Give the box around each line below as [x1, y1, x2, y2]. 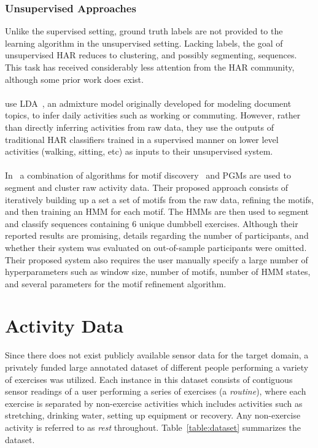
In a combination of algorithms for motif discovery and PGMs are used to [5, 169, 291, 182]
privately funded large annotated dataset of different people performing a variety [5, 361, 309, 373]
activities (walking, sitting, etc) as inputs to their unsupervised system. [5, 145, 273, 158]
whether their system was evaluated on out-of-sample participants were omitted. [5, 241, 307, 253]
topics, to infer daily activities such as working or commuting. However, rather [5, 109, 301, 122]
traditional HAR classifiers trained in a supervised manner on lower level [5, 133, 279, 145]
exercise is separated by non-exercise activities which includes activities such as [5, 396, 303, 409]
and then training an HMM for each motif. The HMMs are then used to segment [5, 205, 309, 218]
